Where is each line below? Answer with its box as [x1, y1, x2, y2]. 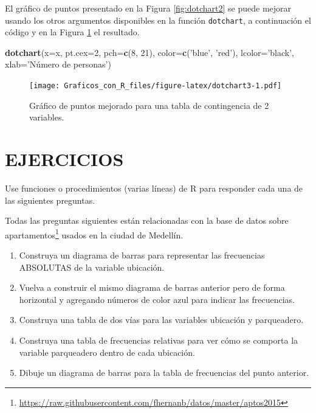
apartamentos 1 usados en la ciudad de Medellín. [5, 226, 184, 241]
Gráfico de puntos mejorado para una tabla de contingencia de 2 [29, 99, 269, 111]
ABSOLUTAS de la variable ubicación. [19, 260, 165, 273]
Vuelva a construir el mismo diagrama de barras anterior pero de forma [19, 281, 285, 294]
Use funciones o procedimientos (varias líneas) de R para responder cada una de [5, 182, 303, 194]
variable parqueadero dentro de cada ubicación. [19, 345, 195, 358]
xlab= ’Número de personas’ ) [5, 58, 111, 71]
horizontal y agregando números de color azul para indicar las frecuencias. [19, 293, 295, 305]
